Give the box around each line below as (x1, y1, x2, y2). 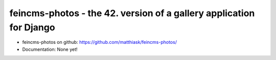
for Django (9, 22, 56, 33)
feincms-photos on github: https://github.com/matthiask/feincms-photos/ (22, 39, 177, 45)
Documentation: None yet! (22, 46, 78, 52)
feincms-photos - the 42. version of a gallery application (9, 8, 255, 19)
